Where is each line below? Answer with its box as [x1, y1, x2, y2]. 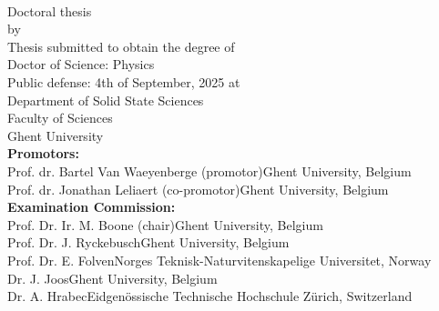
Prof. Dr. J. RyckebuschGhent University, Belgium [7, 233, 290, 252]
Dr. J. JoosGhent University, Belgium [7, 268, 218, 287]
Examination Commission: [7, 197, 176, 216]
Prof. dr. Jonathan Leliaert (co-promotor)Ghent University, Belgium [7, 179, 389, 198]
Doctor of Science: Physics [7, 55, 155, 74]
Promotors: [7, 144, 79, 163]
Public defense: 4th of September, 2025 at [7, 72, 240, 91]
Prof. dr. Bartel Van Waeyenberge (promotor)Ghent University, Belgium [7, 161, 412, 180]
